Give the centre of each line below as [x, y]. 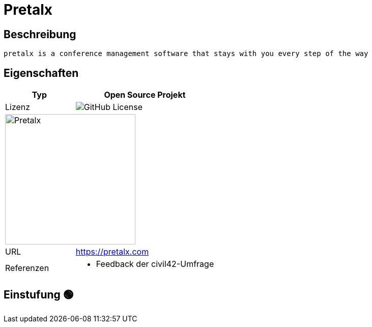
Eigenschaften [41, 73]
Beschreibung [40, 34]
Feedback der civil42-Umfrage [155, 264]
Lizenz [18, 107]
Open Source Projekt [145, 95]
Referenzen [27, 268]
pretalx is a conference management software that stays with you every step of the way [186, 54]
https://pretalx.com [112, 252]
